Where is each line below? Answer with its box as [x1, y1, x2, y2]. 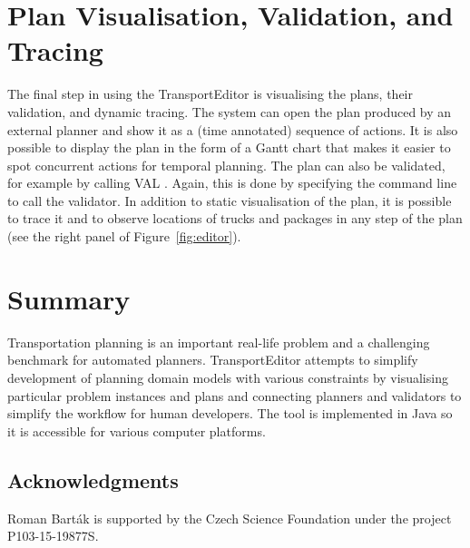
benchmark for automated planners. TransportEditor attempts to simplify [7, 350, 418, 369]
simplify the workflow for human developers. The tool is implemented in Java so [7, 404, 453, 423]
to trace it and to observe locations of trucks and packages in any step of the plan [7, 209, 463, 228]
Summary [7, 279, 131, 317]
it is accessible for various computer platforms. [7, 421, 266, 440]
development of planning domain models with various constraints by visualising [7, 367, 448, 387]
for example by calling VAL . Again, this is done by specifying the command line [7, 173, 457, 192]
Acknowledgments [7, 465, 179, 494]
